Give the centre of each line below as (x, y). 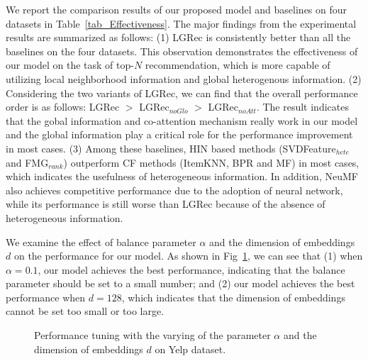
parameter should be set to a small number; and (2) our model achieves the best (180, 283)
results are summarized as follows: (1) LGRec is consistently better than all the (178, 37)
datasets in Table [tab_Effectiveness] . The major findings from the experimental (181, 23)
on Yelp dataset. (190, 349)
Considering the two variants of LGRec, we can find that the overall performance (182, 93)
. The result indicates (302, 107)
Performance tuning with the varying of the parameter (152, 335)
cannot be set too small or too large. (85, 311)
